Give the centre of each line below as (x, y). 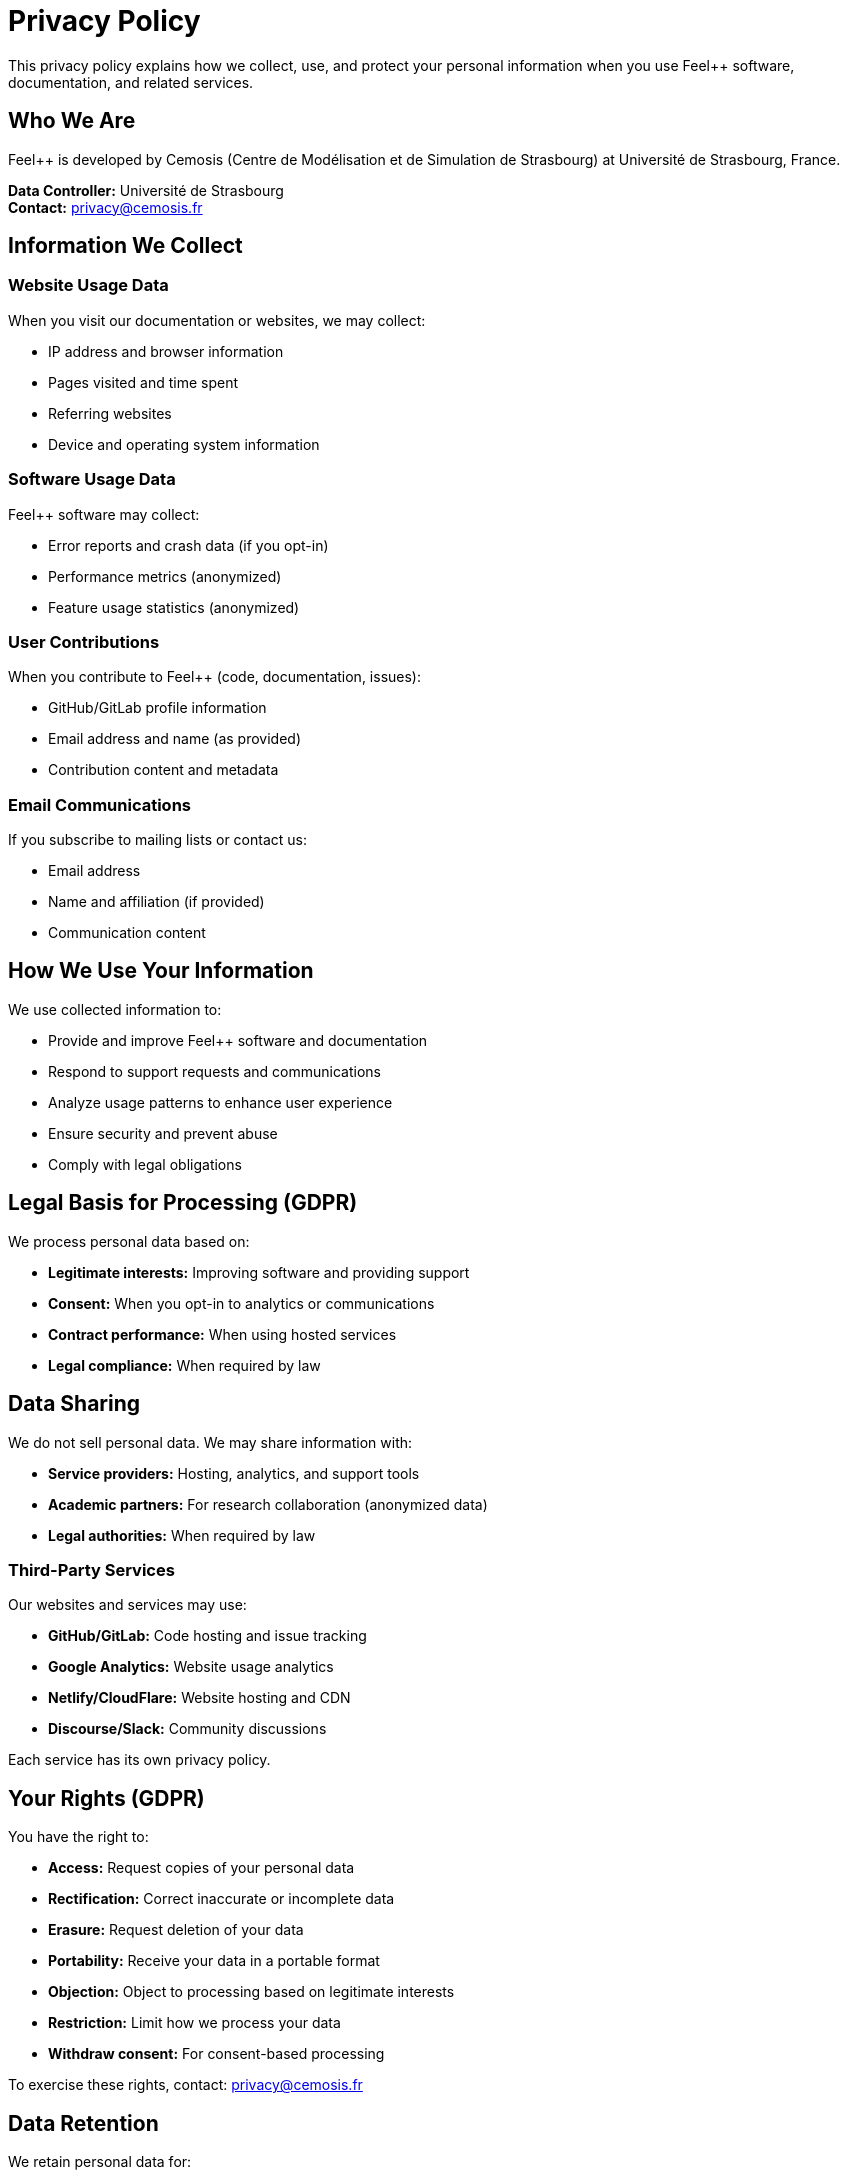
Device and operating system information (184, 444)
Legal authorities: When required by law (182, 1535)
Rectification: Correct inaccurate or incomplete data (221, 1899)
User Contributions (84, 641)
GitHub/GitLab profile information (157, 708)
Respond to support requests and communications (214, 1071)
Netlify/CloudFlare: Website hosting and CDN (199, 1698)
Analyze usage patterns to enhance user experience (220, 1102)
